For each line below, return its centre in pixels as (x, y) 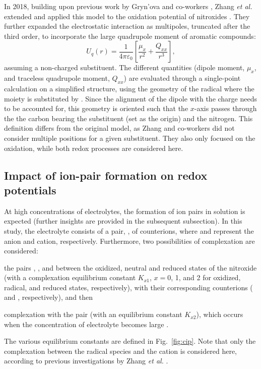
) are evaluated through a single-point (182, 78)
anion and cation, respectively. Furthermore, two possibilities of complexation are (129, 241)
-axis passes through (225, 108)
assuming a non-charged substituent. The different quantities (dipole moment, (124, 67)
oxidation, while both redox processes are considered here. (94, 148)
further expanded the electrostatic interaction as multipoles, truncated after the (127, 26)
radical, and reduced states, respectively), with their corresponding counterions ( (128, 287)
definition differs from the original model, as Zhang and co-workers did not (119, 128)
